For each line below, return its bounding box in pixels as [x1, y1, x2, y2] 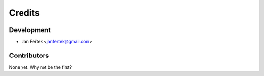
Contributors [9, 51, 49, 59]
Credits [9, 7, 40, 18]
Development [9, 26, 51, 34]
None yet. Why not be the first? [9, 64, 72, 70]
